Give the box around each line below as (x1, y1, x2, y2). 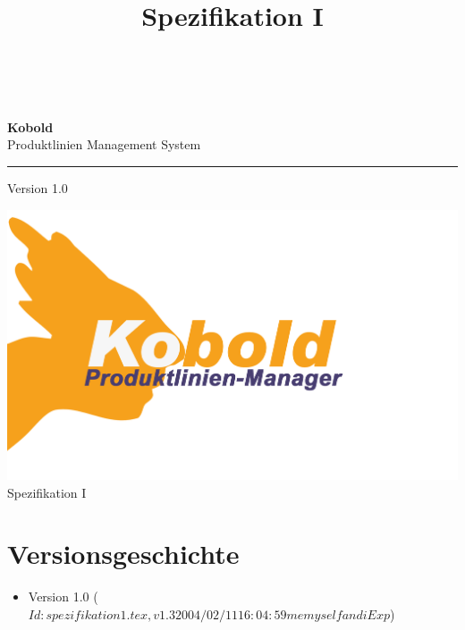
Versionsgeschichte (7, 535, 240, 572)
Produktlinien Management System (7, 135, 201, 154)
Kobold (7, 117, 54, 136)
